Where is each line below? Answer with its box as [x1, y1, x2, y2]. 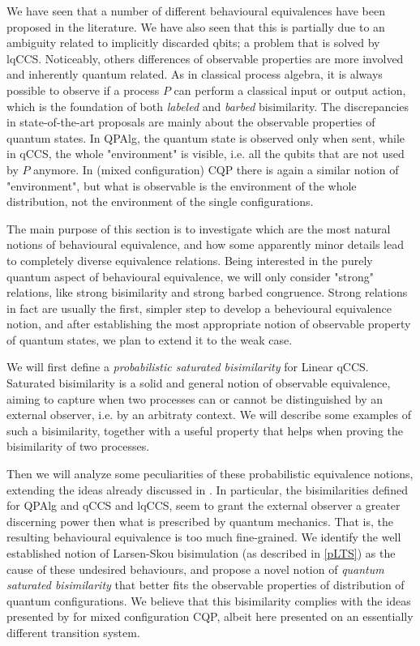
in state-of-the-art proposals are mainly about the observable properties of [6, 113, 375, 130]
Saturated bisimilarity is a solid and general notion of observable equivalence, [6, 374, 391, 391]
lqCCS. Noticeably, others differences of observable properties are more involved [6, 49, 404, 66]
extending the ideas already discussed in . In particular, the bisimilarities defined [6, 481, 408, 498]
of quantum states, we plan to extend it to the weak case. [6, 331, 293, 348]
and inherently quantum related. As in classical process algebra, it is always [6, 66, 383, 83]
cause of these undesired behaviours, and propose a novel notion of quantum [6, 560, 384, 577]
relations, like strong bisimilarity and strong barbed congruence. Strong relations [6, 284, 408, 301]
